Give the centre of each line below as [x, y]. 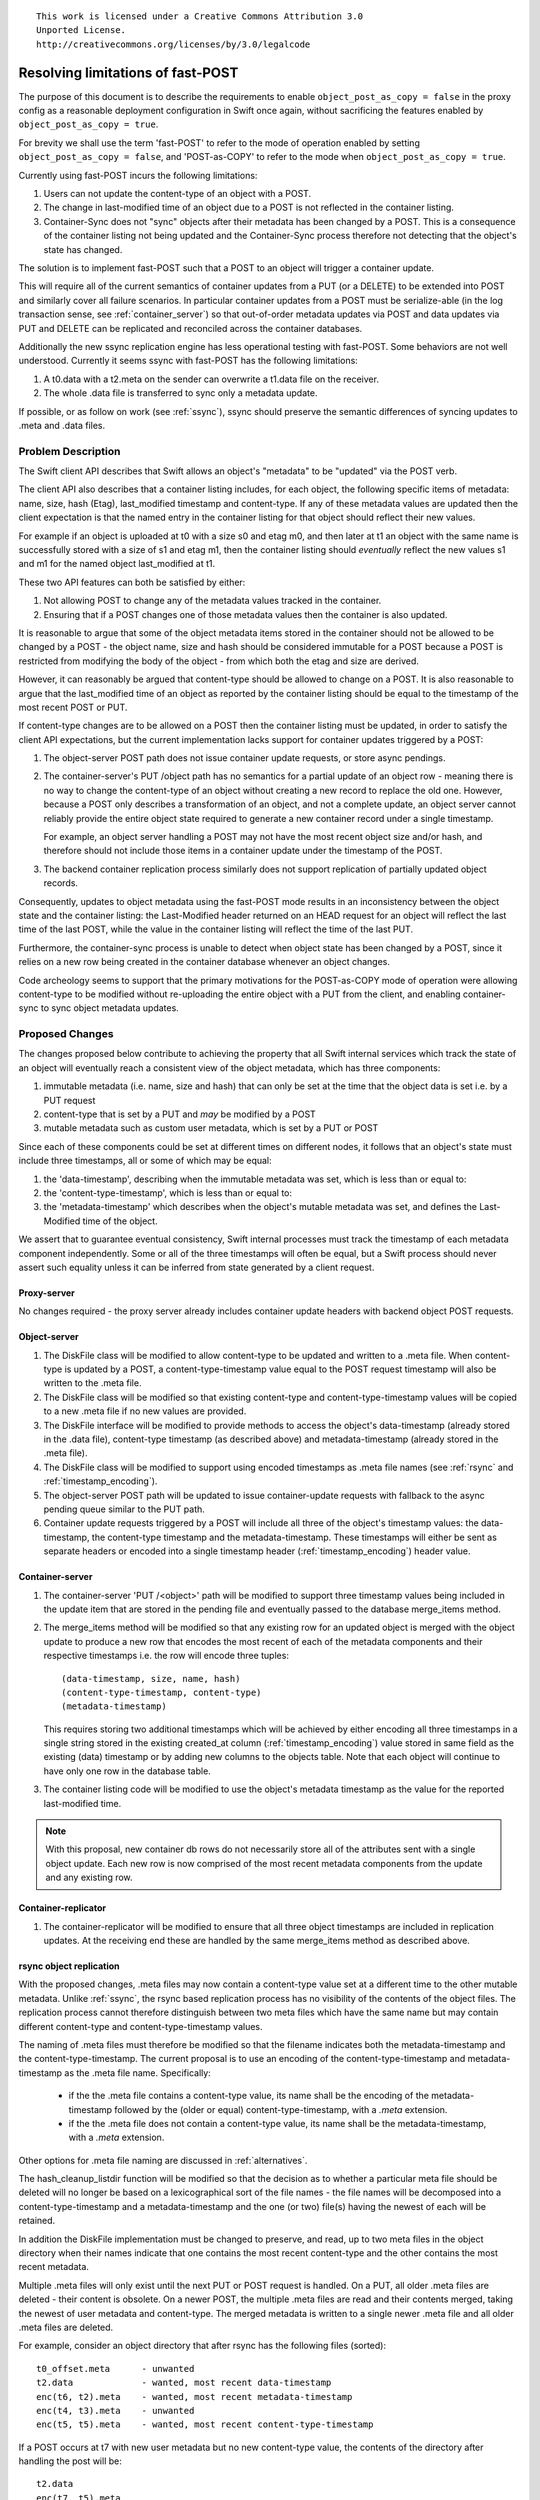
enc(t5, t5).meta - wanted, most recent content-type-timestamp [205, 2424]
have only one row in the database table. [127, 1771]
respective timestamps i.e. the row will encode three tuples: [166, 1656]
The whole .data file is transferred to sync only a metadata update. [180, 393]
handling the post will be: [70, 2461]
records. [61, 883]
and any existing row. [89, 1877]
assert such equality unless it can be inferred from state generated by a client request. [196, 1267]
